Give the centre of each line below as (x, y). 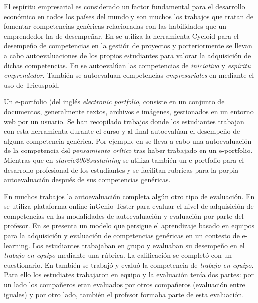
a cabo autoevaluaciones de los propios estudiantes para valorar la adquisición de (128, 55)
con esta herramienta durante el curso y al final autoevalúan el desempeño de (122, 131)
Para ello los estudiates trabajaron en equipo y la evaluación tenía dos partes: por (129, 274)
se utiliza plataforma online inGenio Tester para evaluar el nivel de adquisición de (129, 206)
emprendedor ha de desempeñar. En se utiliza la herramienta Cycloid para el (121, 36)
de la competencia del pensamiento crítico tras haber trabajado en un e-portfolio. (128, 150)
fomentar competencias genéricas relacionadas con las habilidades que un (115, 26)
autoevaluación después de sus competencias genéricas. (87, 180)
